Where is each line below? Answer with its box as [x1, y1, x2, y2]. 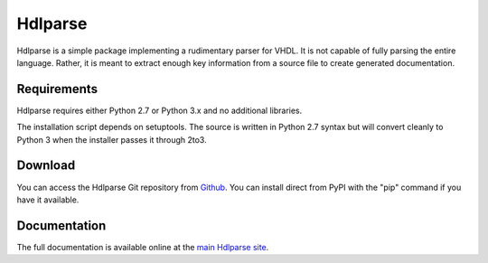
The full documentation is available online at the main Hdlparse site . [16, 241, 269, 252]
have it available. [16, 194, 80, 205]
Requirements [16, 81, 99, 97]
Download [16, 158, 76, 174]
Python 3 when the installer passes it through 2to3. [16, 134, 207, 145]
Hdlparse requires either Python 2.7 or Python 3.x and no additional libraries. [16, 105, 303, 116]
